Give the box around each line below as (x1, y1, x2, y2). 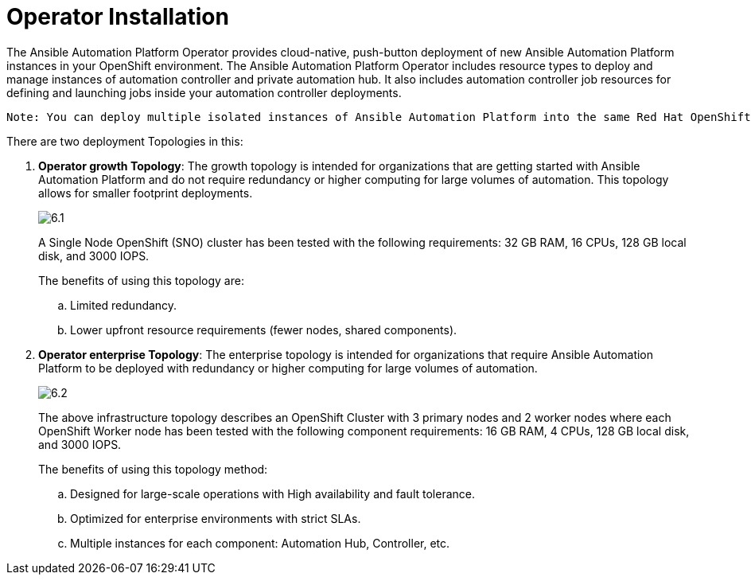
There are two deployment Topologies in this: (6, 134, 243, 148)
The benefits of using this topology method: (38, 462, 268, 476)
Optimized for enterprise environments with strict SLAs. (70, 511, 361, 525)
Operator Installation (6, 3, 229, 30)
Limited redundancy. (70, 298, 177, 312)
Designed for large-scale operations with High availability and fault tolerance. (70, 486, 475, 501)
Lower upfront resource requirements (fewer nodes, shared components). (70, 322, 457, 337)
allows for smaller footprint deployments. (38, 185, 253, 200)
